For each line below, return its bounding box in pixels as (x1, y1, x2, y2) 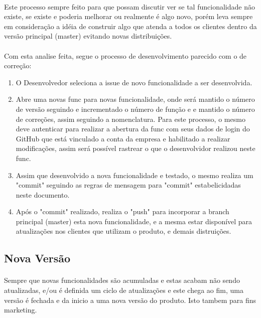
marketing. (4, 304, 37, 315)
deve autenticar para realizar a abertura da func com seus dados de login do (16, 123, 250, 134)
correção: (4, 60, 32, 71)
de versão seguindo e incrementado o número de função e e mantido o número (16, 103, 255, 114)
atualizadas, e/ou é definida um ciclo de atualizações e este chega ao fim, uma (4, 285, 243, 295)
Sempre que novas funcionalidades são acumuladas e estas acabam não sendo (4, 275, 240, 285)
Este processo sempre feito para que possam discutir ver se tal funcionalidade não (4, 1, 255, 12)
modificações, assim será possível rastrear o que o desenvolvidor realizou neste (16, 143, 255, 153)
